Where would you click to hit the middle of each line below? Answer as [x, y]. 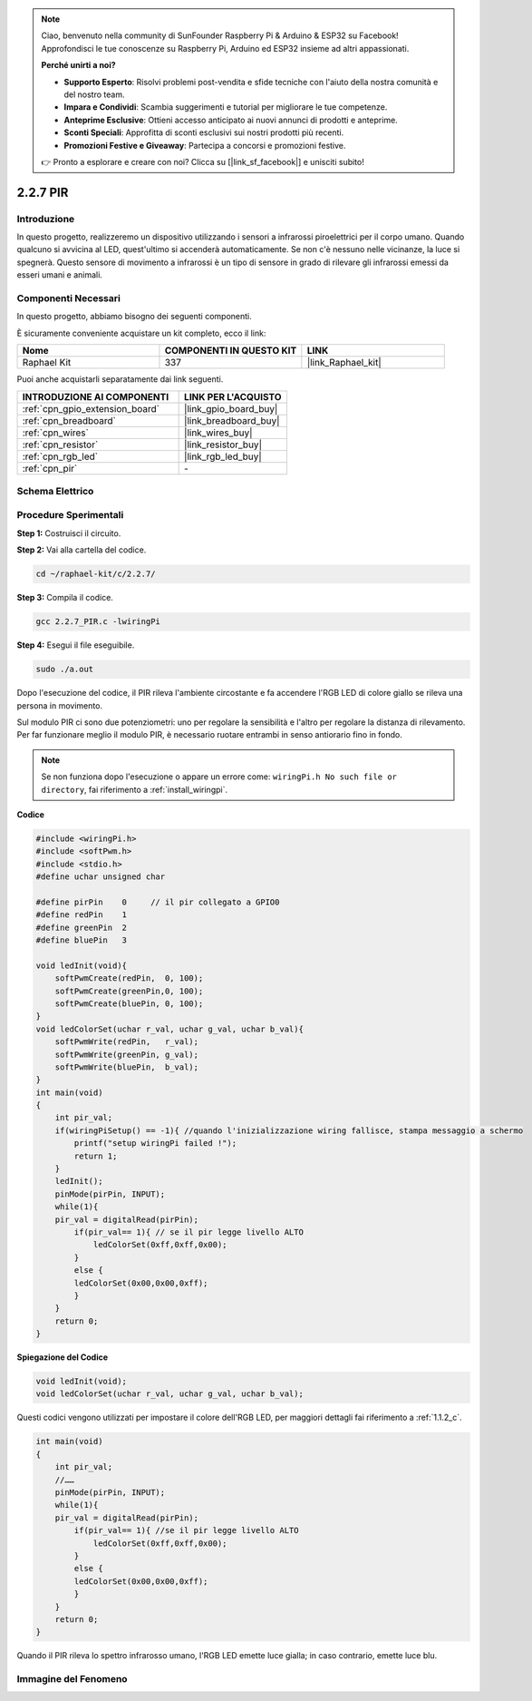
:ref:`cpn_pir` [50, 468]
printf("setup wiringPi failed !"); [155, 1144]
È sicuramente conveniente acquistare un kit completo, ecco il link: [141, 333]
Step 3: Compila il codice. [65, 598]
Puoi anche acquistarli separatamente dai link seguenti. [120, 379]
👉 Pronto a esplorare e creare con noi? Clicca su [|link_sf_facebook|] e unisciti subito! [203, 161]
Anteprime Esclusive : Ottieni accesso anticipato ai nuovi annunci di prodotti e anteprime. [231, 120]
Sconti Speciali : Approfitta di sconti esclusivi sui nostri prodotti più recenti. [204, 132]
